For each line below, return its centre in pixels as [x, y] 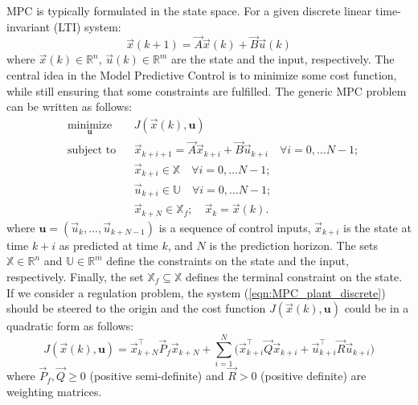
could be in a [377, 308]
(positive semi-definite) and [157, 376]
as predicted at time [109, 245]
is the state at [377, 227]
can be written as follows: [70, 106]
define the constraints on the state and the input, [227, 261]
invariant [29, 26]
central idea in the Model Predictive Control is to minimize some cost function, [202, 75]
